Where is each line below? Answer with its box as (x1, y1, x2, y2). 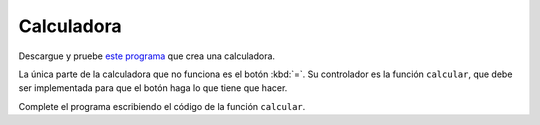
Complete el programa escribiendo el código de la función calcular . (18, 100, 306, 112)
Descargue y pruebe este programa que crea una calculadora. (18, 50, 275, 62)
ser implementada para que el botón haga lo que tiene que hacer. (18, 82, 288, 94)
